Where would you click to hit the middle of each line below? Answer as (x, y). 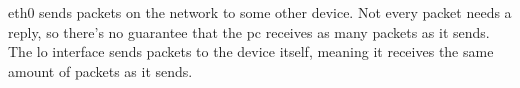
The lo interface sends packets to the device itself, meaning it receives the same (251, 51)
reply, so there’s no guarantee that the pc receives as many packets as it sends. (249, 31)
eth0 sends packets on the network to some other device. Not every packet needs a (260, 12)
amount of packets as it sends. (100, 70)
